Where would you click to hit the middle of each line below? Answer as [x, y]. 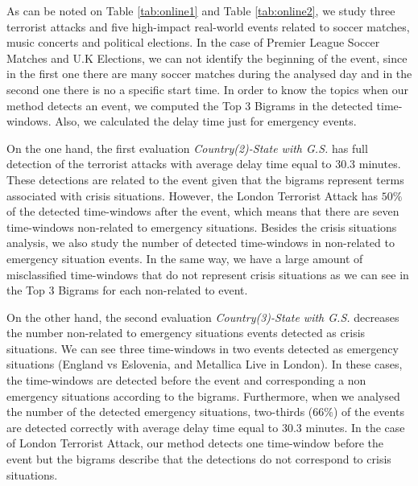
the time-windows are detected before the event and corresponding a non [186, 380]
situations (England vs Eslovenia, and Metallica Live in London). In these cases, [205, 364]
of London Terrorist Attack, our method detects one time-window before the [195, 443]
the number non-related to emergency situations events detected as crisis [186, 333]
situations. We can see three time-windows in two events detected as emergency [203, 348]
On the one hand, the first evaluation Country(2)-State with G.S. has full [187, 148]
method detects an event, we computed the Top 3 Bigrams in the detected [190, 105]
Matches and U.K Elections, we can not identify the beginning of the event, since [207, 58]
